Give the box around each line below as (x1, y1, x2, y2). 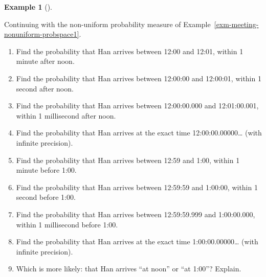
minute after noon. (16, 56, 75, 66)
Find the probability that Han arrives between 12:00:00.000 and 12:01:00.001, (16, 100, 259, 111)
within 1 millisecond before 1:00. (16, 219, 118, 229)
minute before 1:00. (16, 165, 77, 175)
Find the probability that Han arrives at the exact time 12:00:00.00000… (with (16, 127, 262, 138)
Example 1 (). (4, 2, 52, 12)
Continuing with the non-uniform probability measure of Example (4, 18, 211, 29)
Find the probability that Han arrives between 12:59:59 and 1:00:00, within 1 (16, 181, 258, 192)
